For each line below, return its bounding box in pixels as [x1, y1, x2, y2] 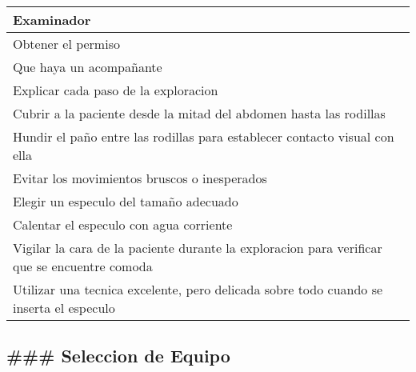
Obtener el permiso [13, 34, 120, 53]
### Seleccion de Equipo [6, 343, 230, 368]
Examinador [13, 10, 91, 29]
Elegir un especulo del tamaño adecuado [13, 192, 238, 210]
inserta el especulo [13, 298, 115, 317]
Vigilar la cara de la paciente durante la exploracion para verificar [13, 238, 382, 257]
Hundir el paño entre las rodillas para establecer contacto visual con [13, 127, 394, 146]
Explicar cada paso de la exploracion [13, 81, 218, 99]
